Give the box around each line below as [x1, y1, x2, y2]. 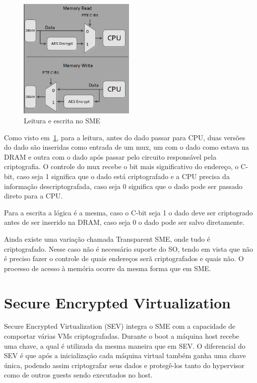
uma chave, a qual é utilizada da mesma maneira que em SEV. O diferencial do [4, 340, 246, 351]
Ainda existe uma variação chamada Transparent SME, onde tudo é [4, 233, 210, 244]
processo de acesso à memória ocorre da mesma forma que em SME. [4, 263, 211, 273]
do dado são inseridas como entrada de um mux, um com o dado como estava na [4, 142, 249, 152]
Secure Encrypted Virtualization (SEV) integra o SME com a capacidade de [4, 321, 236, 331]
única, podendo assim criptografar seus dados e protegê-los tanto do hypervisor [4, 360, 245, 370]
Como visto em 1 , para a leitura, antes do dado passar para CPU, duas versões [4, 132, 246, 142]
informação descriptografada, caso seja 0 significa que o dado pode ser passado [4, 181, 243, 191]
